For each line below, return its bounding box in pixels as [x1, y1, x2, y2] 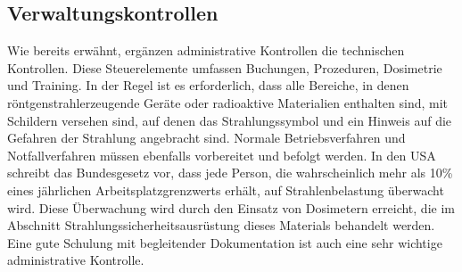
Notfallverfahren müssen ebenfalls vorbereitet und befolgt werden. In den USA [7, 145, 436, 164]
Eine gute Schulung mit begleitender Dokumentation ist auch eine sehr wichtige [7, 233, 442, 251]
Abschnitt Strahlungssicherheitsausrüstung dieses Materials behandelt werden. [7, 216, 435, 235]
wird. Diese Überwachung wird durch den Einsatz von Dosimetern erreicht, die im [7, 198, 455, 217]
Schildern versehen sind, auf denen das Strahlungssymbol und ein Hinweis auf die [7, 111, 452, 129]
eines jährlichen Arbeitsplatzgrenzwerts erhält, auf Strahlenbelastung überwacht [7, 180, 444, 199]
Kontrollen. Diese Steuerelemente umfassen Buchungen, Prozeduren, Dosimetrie [7, 58, 442, 77]
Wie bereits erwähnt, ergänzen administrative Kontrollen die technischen [7, 41, 405, 60]
